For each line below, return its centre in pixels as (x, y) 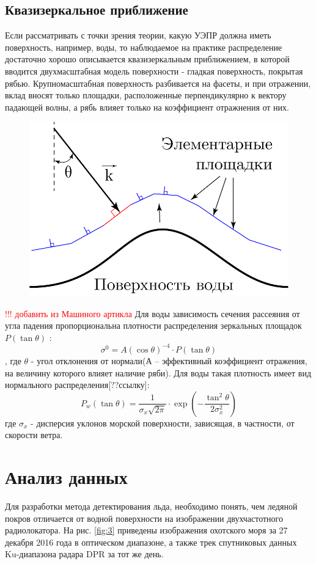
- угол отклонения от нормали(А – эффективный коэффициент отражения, (169, 360)
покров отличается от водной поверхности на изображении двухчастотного (144, 518)
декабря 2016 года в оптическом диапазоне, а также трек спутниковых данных (151, 542)
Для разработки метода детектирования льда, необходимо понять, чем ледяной (151, 506)
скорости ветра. (34, 435)
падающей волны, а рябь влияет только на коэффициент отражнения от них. (147, 107)
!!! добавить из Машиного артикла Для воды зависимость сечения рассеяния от (152, 313)
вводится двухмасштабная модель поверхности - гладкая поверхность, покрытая (154, 71)
